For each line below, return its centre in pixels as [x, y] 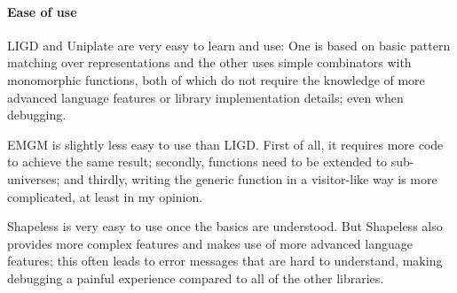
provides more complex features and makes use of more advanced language [210, 243]
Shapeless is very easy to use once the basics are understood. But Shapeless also [225, 226]
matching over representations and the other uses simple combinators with [209, 62]
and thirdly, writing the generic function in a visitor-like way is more [250, 178]
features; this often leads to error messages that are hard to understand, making [225, 261]
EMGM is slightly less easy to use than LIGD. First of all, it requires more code [225, 144]
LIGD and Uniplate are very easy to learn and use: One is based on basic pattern [229, 45]
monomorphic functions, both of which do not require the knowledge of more [216, 79]
